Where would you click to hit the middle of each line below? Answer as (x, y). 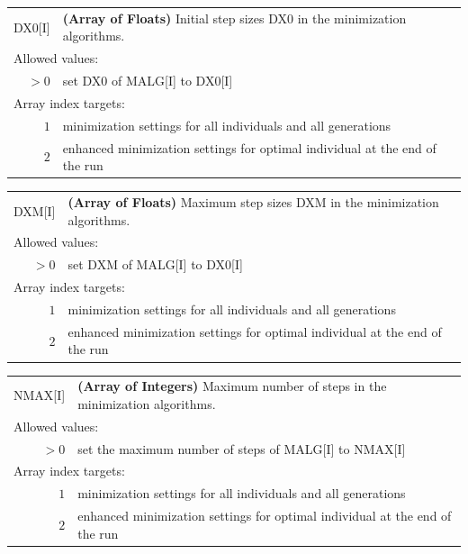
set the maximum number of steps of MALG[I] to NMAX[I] (242, 448)
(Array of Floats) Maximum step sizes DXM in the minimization (253, 202)
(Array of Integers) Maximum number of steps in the (232, 386)
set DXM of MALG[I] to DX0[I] (155, 264)
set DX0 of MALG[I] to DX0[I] (148, 81)
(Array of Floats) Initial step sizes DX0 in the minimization (234, 18)
